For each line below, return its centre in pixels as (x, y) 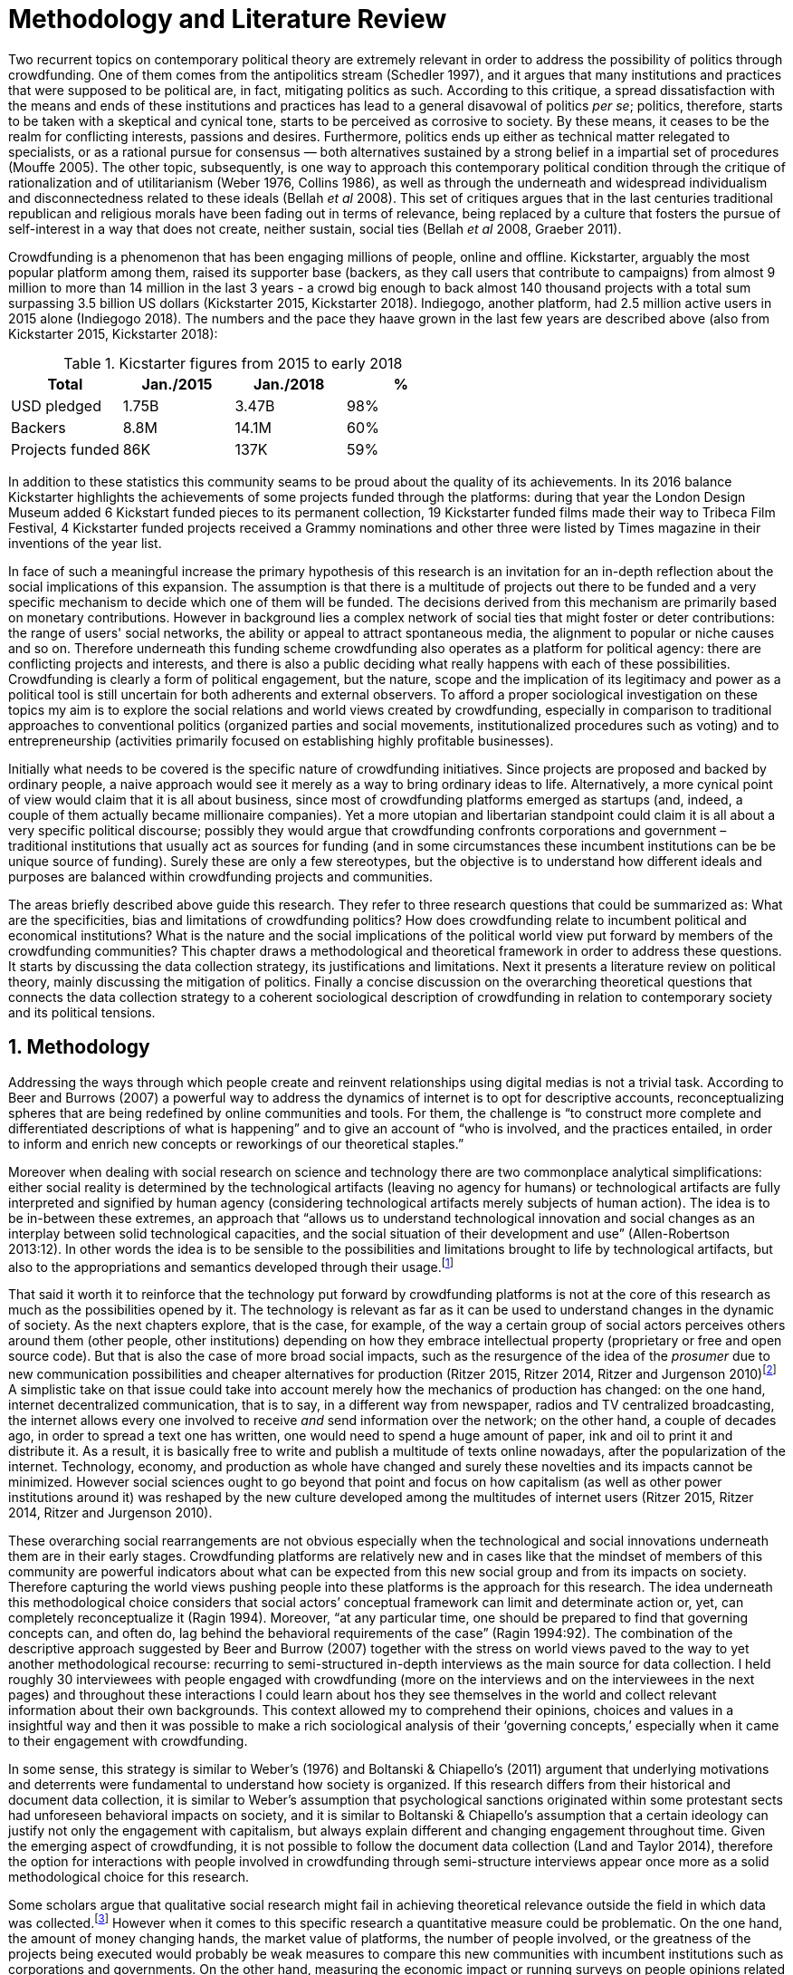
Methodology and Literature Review (228, 19)
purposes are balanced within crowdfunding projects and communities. (221, 876)
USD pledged (56, 405)
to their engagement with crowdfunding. (128, 1740)
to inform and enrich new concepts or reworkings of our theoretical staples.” (236, 1143)
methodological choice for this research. (129, 1876)
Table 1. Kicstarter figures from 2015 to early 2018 (233, 363)
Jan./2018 (289, 384)
